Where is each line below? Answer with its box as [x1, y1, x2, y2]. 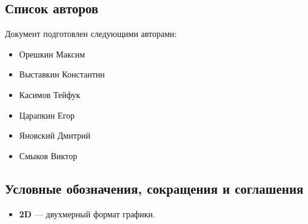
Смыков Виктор [19, 149, 78, 162]
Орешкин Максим [19, 47, 85, 60]
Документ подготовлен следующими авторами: [5, 27, 177, 40]
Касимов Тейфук [19, 88, 81, 100]
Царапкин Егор [19, 108, 75, 121]
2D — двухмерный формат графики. [19, 207, 155, 220]
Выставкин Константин [19, 68, 105, 81]
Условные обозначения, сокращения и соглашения [5, 179, 304, 197]
